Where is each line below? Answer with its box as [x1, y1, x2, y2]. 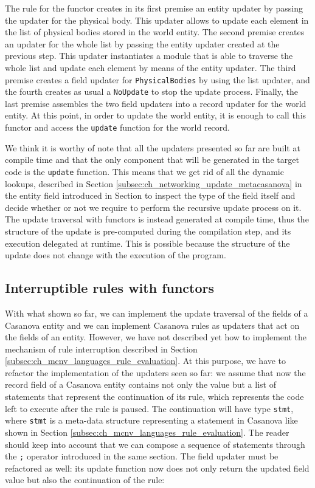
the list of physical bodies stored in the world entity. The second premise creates [5, 26, 305, 38]
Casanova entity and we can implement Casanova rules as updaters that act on [5, 318, 300, 331]
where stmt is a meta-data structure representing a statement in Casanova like [5, 414, 298, 427]
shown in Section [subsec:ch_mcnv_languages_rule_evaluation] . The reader [5, 425, 289, 438]
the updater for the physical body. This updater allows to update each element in [5, 13, 309, 26]
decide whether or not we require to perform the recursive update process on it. [5, 201, 302, 213]
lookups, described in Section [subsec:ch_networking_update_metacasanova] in [5, 177, 302, 190]
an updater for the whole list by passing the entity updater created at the [5, 37, 280, 50]
